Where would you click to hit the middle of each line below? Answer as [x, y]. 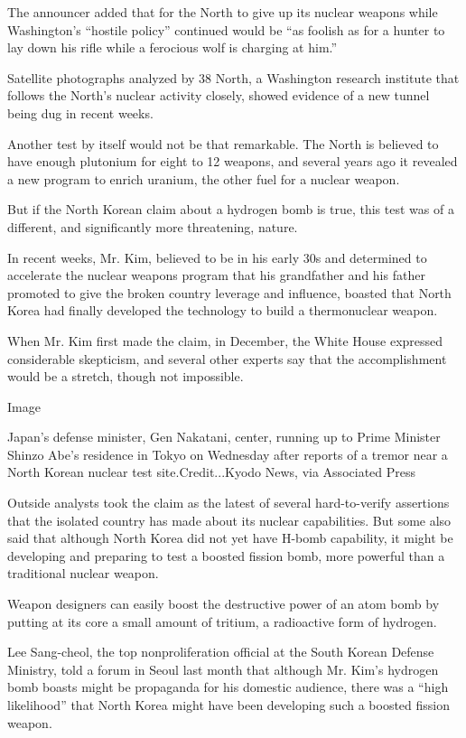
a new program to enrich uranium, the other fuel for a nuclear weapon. [204, 178]
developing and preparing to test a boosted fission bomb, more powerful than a [226, 555]
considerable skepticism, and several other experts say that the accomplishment [227, 358]
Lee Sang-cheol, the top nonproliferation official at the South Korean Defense [221, 652]
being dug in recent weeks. [80, 112]
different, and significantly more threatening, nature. [153, 226]
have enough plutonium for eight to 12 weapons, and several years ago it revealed [233, 161]
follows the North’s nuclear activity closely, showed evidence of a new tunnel [219, 95]
